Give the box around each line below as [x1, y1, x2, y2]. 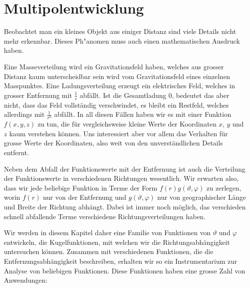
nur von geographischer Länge [157, 192, 246, 202]
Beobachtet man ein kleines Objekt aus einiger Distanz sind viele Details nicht [4, 26, 236, 36]
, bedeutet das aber [172, 90, 229, 100]
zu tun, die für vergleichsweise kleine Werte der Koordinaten [37, 119, 217, 129]
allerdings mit [4, 109, 45, 119]
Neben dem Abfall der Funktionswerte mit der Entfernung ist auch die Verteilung [4, 163, 246, 174]
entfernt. [4, 147, 29, 158]
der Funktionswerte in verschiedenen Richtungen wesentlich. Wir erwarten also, [4, 173, 239, 183]
